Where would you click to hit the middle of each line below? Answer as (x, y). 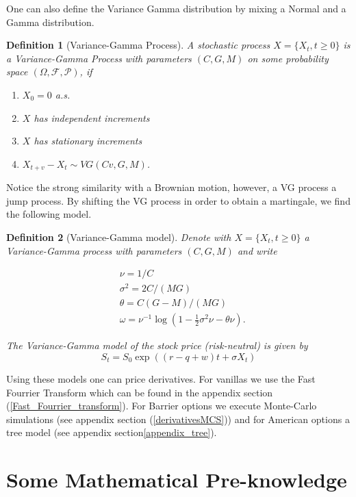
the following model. (49, 214)
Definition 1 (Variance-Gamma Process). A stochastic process (138, 45)
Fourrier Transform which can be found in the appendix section (140, 392)
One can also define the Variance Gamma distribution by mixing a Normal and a (176, 8)
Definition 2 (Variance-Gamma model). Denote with (119, 237)
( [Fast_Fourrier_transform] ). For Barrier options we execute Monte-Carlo (162, 406)
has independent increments (92, 117)
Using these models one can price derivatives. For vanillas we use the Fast (161, 378)
